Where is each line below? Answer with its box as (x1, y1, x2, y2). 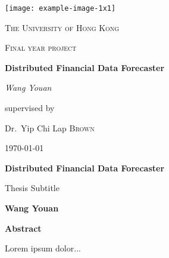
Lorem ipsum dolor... (5, 242, 81, 254)
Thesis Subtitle (5, 182, 60, 194)
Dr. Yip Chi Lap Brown (5, 121, 95, 134)
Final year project (5, 41, 77, 54)
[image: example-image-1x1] (5, 4, 116, 13)
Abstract (5, 222, 42, 234)
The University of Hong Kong (5, 21, 120, 33)
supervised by (5, 102, 55, 114)
